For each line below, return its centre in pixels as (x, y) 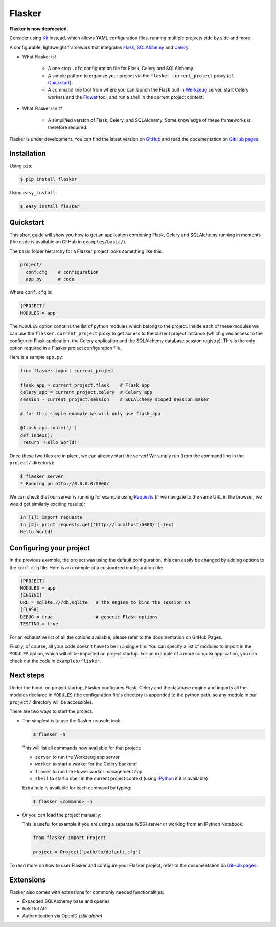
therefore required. (68, 127)
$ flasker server (42, 476)
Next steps (27, 676)
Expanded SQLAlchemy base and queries (66, 901)
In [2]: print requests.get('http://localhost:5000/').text (97, 525)
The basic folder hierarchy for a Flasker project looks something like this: (86, 251)
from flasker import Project (70, 838)
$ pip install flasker (49, 179)
